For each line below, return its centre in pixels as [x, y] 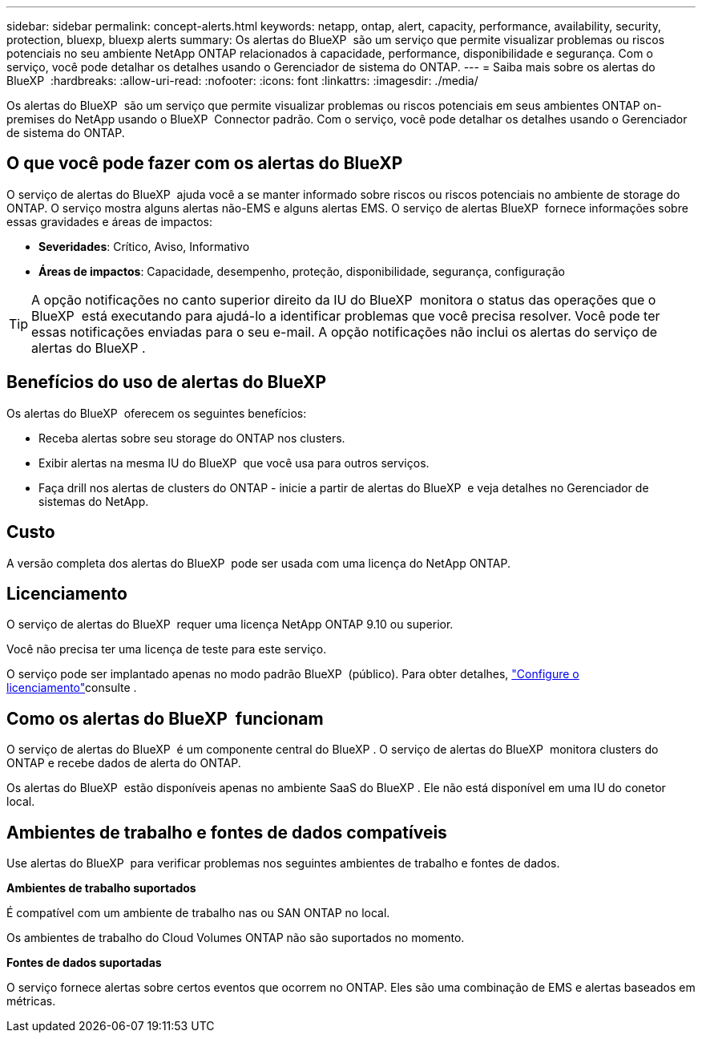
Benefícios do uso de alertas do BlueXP [167, 382]
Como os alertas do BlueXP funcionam [165, 718]
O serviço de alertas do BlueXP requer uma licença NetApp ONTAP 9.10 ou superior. [230, 625]
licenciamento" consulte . [72, 688]
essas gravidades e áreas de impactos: [110, 221]
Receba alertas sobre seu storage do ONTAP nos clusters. [192, 438]
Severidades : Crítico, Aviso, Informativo [144, 246]
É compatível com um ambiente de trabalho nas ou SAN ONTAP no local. [198, 913]
